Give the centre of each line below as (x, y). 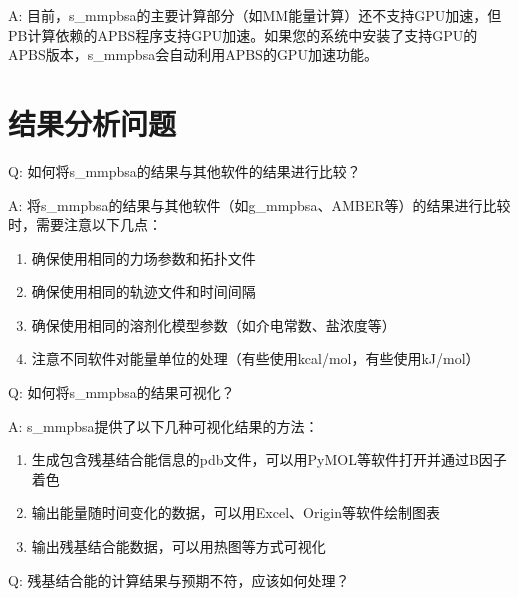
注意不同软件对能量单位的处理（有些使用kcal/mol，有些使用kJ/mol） (255, 358)
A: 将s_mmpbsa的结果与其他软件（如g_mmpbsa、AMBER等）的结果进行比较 (259, 204)
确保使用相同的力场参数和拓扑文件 (143, 257)
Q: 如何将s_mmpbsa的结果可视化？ (121, 392)
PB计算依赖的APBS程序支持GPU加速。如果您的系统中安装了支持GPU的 (243, 34)
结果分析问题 (92, 122)
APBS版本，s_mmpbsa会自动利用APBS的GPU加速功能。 (193, 54)
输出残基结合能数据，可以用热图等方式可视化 (178, 546)
